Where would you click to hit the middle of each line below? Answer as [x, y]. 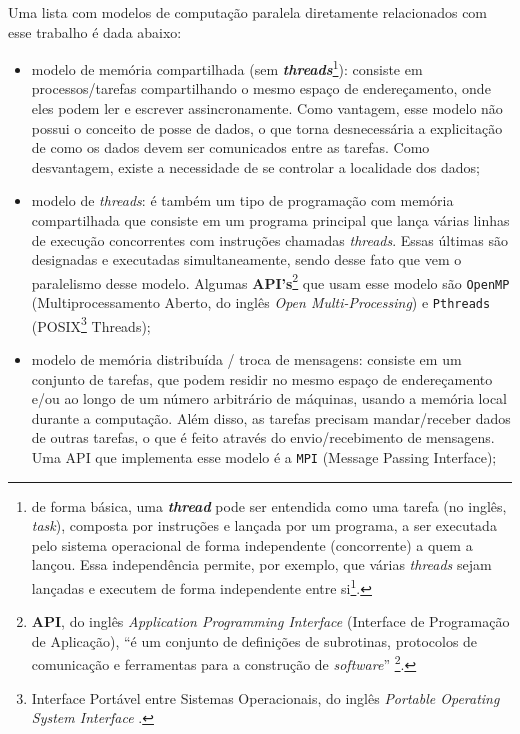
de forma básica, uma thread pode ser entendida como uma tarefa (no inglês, [269, 505]
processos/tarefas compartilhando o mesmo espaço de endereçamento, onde [261, 88]
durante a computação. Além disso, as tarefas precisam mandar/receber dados [271, 417]
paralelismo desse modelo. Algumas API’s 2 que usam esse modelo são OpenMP [270, 281]
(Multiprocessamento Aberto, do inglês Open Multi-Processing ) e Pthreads [261, 302]
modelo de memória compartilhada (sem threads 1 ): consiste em [227, 67]
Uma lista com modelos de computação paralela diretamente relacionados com [248, 12]
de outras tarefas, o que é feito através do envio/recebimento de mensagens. [263, 437]
